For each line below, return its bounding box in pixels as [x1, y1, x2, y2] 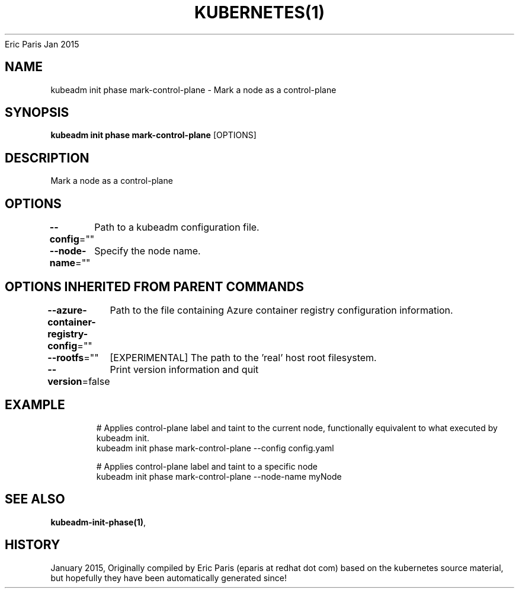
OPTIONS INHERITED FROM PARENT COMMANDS [5, 279, 304, 294]
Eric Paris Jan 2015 [5, 39, 79, 49]
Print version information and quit [110, 363, 259, 375]
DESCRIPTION [5, 150, 89, 165]
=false [82, 375, 110, 387]
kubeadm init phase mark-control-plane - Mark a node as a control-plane [50, 84, 337, 95]
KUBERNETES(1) [194, 2, 325, 23]
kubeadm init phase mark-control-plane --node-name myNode [96, 471, 342, 482]
